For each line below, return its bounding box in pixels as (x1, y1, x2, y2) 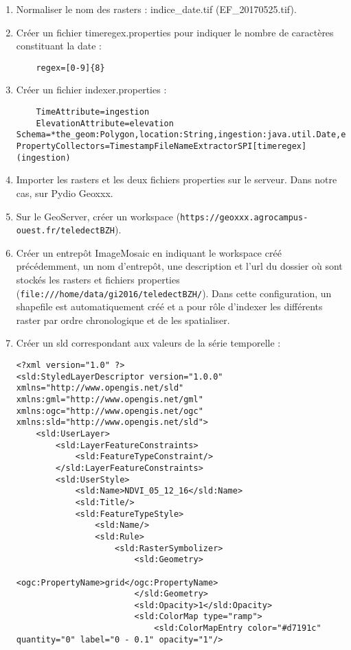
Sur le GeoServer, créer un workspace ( (16, 209, 181, 223)
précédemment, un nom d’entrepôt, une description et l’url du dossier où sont (16, 259, 343, 273)
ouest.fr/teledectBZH (16, 226, 115, 236)
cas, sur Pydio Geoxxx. (16, 185, 113, 200)
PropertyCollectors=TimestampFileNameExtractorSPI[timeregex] (16, 141, 307, 151)
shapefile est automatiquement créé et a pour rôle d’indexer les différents (16, 299, 323, 314)
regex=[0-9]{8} (36, 62, 105, 73)
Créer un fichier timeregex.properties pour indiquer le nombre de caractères (16, 25, 334, 39)
